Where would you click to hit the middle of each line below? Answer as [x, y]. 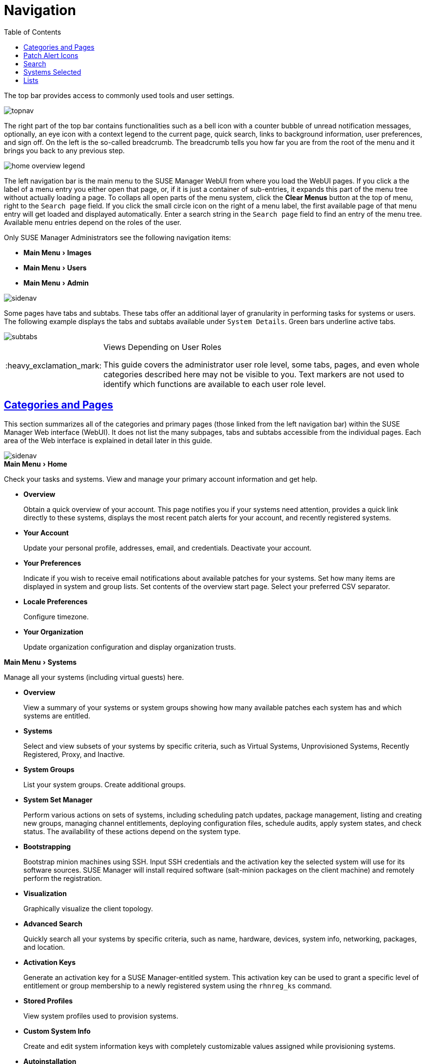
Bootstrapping [47, 846]
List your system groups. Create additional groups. [105, 784]
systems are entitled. [57, 716]
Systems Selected [52, 72]
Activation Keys [50, 962]
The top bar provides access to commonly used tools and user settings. [119, 95]
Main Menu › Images [58, 252]
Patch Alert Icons [51, 55]
